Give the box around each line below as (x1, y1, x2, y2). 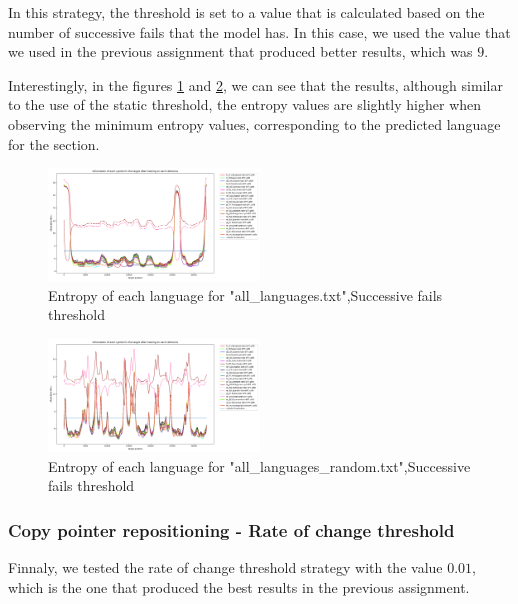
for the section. (8, 133, 100, 154)
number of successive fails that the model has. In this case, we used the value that (8, 21, 511, 42)
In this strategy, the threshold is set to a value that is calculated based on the (8, 2, 485, 22)
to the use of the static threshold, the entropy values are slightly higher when (8, 94, 482, 115)
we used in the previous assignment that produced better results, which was (8, 41, 473, 62)
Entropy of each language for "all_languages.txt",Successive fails (48, 284, 443, 305)
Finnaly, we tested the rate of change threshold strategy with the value (8, 557, 443, 577)
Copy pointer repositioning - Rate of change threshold (8, 517, 455, 542)
